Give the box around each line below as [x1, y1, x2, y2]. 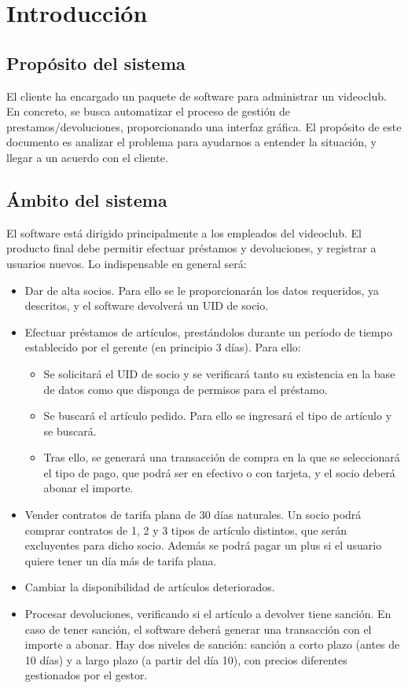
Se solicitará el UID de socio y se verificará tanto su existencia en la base [43, 365, 395, 381]
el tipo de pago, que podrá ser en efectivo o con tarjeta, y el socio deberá [43, 464, 395, 480]
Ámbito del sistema [6, 187, 167, 212]
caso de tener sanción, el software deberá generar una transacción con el [24, 620, 372, 637]
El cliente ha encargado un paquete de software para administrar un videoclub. [6, 87, 387, 104]
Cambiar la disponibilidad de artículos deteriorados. [24, 579, 275, 595]
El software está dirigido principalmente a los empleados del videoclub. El [6, 224, 362, 241]
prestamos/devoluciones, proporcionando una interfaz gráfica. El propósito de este [6, 118, 402, 134]
